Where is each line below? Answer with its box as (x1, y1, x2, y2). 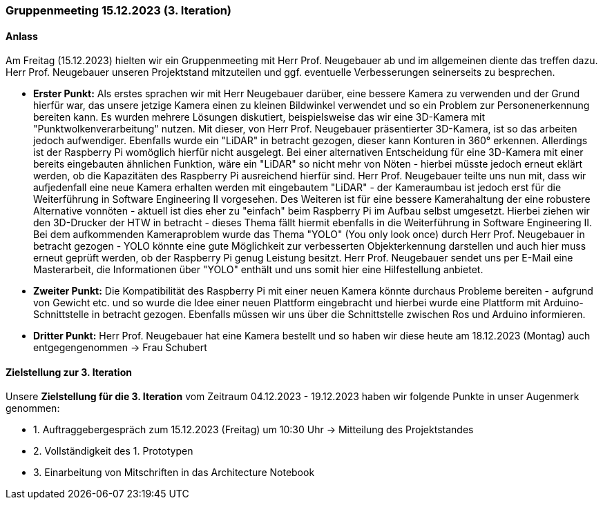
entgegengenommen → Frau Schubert (33, 341, 207, 354)
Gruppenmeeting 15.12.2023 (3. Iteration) (6, 3, 232, 17)
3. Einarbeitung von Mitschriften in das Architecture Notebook (33, 466, 315, 479)
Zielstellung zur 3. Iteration (6, 366, 132, 378)
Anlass (6, 30, 38, 42)
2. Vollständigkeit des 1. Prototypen (33, 445, 193, 457)
